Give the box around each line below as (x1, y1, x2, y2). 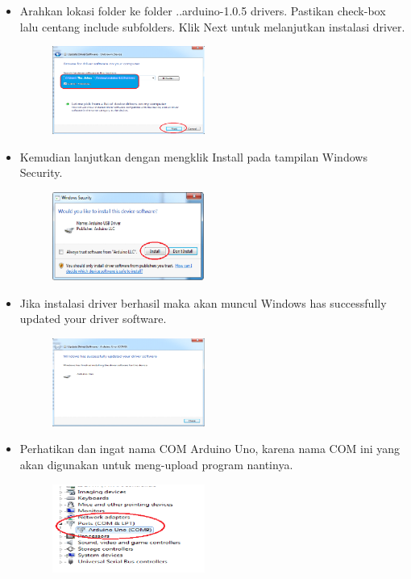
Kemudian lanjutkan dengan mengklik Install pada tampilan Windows (19, 148, 367, 165)
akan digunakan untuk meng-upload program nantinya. (19, 455, 293, 472)
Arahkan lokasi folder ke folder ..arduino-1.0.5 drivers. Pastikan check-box (19, 2, 386, 19)
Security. (19, 164, 63, 181)
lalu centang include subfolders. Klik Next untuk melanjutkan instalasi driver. (19, 18, 405, 35)
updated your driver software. (19, 310, 167, 327)
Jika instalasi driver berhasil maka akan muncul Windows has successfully (19, 294, 387, 311)
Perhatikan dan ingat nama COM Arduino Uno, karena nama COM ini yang (19, 440, 401, 457)
